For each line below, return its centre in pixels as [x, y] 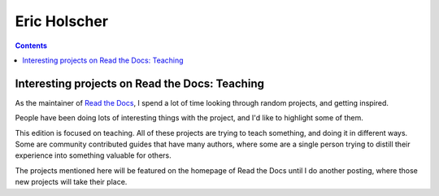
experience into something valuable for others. [93, 155]
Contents [31, 46]
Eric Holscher [62, 21]
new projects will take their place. [71, 182]
